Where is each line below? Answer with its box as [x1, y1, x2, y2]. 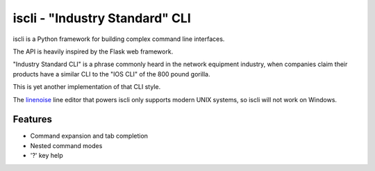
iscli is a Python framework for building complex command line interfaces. [12, 35, 225, 43]
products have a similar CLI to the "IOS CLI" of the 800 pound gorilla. [12, 70, 211, 78]
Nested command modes [30, 141, 103, 149]
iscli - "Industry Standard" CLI [12, 10, 191, 26]
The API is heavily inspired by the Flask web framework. [12, 47, 174, 56]
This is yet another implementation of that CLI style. [12, 83, 161, 91]
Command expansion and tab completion [30, 132, 149, 140]
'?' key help [30, 152, 63, 160]
